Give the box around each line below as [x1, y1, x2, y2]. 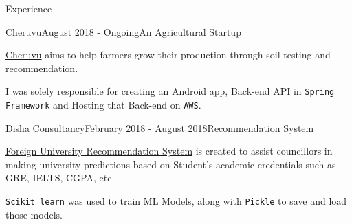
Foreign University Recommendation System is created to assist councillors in [5, 144, 333, 158]
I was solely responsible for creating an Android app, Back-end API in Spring [5, 84, 335, 98]
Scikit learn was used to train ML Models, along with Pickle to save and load [5, 194, 347, 208]
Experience [5, 1, 52, 15]
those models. [5, 207, 63, 221]
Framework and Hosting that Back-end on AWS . [5, 98, 201, 112]
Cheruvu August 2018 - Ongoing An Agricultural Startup [5, 24, 241, 38]
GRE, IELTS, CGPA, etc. [5, 170, 115, 185]
